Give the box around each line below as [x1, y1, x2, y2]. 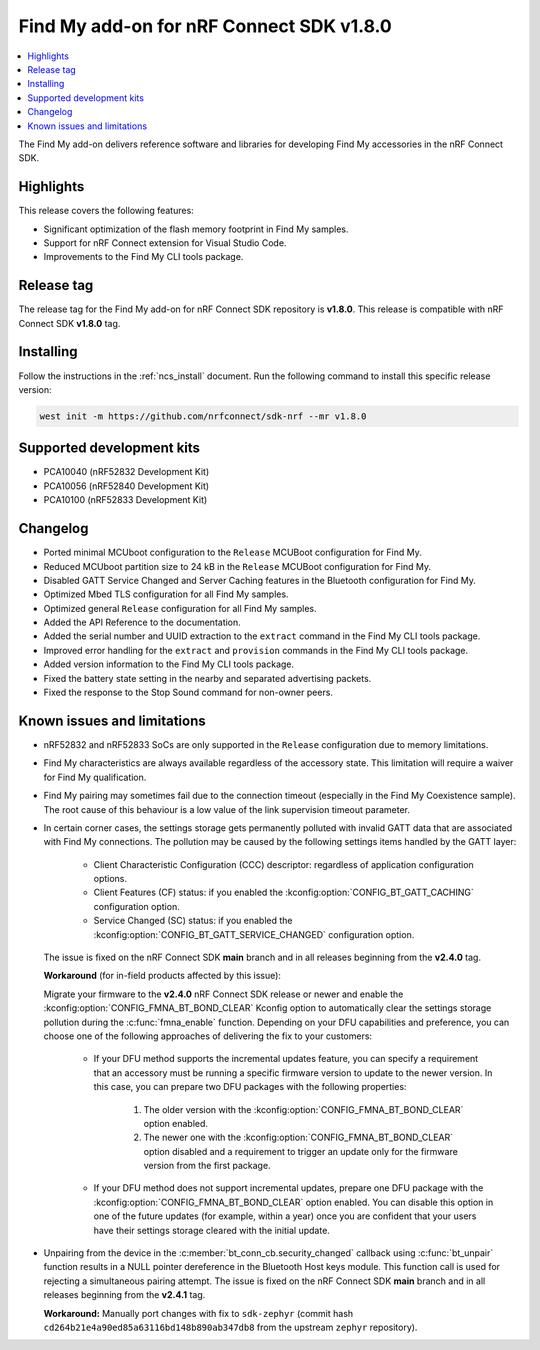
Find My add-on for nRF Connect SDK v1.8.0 [18, 15, 392, 37]
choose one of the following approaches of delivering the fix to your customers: [43, 1030, 373, 1042]
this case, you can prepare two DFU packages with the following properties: [93, 1081, 407, 1093]
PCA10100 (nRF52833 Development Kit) [43, 494, 208, 506]
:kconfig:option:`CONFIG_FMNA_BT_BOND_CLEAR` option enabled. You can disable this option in [93, 1196, 494, 1208]
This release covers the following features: [18, 205, 194, 217]
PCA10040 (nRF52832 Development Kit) [43, 466, 210, 478]
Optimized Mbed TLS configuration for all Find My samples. [43, 588, 289, 600]
